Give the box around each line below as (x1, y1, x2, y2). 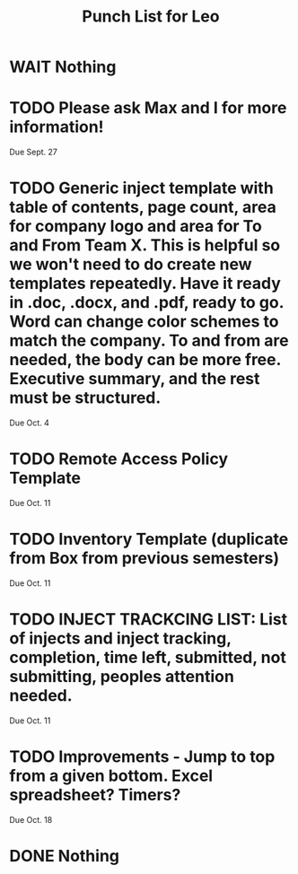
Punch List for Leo (82, 6, 220, 27)
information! (9, 117, 105, 137)
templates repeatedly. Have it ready (9, 274, 281, 293)
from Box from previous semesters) (9, 548, 280, 569)
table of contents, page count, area (9, 197, 276, 217)
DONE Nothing (9, 846, 119, 866)
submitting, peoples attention (9, 667, 235, 687)
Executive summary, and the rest (9, 369, 260, 389)
